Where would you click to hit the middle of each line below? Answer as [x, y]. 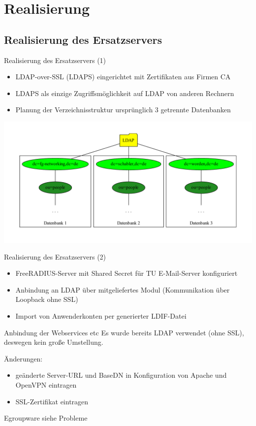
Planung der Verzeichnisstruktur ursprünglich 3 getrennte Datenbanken [123, 110]
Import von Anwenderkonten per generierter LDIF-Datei [101, 316]
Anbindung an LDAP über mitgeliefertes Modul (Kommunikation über [123, 289]
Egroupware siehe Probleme [46, 418]
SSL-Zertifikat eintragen [52, 401]
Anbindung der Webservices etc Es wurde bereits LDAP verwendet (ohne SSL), [124, 332]
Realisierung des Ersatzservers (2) [55, 256]
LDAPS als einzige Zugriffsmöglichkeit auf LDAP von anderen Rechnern [125, 93]
